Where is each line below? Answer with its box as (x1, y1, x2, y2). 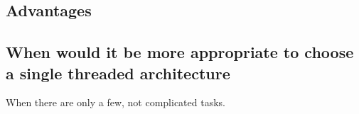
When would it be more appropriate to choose (6, 41, 354, 63)
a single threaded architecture (6, 62, 230, 84)
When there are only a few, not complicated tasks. (6, 95, 225, 110)
